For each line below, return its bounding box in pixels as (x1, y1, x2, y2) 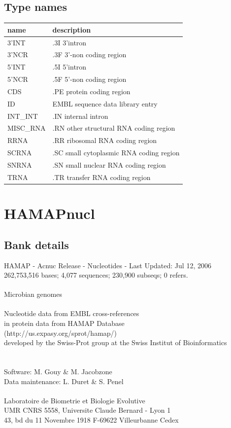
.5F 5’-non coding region (52, 74, 127, 84)
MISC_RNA (7, 123, 46, 133)
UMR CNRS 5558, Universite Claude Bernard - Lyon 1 (4, 405, 171, 415)
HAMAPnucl (4, 203, 95, 223)
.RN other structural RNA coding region (52, 123, 175, 133)
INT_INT (7, 110, 38, 121)
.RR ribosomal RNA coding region (52, 135, 157, 145)
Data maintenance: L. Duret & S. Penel (4, 376, 124, 386)
